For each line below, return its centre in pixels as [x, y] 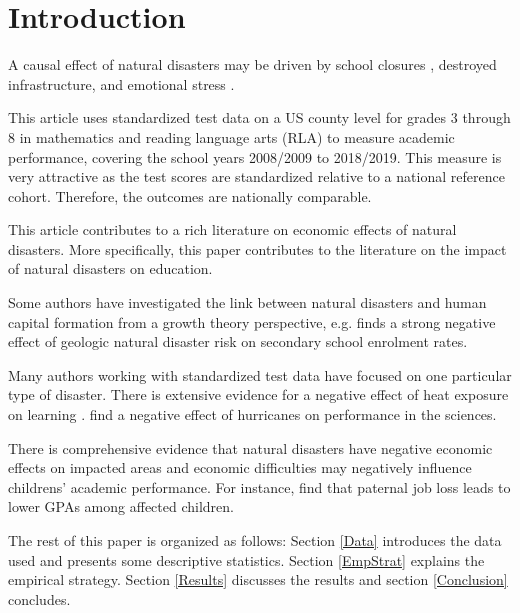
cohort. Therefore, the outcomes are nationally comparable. [190, 195]
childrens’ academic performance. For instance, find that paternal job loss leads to [259, 486]
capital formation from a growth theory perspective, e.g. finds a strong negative [252, 321]
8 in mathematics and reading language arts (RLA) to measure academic [231, 136]
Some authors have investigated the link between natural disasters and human [247, 302]
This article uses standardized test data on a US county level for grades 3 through [259, 117]
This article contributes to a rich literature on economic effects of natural [232, 229]
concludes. [39, 598]
